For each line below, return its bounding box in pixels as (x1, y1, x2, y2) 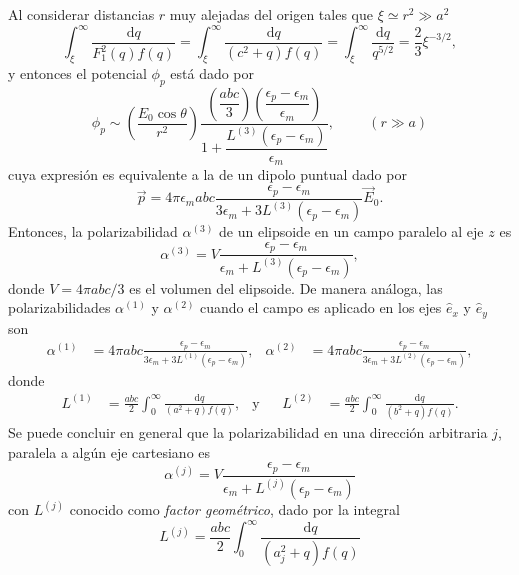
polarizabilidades (8, 297, 111, 318)
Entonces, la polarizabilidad (8, 221, 178, 242)
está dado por (170, 62, 255, 83)
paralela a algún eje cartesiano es (8, 441, 211, 462)
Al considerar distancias (8, 4, 155, 24)
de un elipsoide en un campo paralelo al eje (219, 221, 484, 242)
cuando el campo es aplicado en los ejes (200, 297, 442, 318)
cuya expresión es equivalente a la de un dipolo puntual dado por (8, 164, 407, 185)
